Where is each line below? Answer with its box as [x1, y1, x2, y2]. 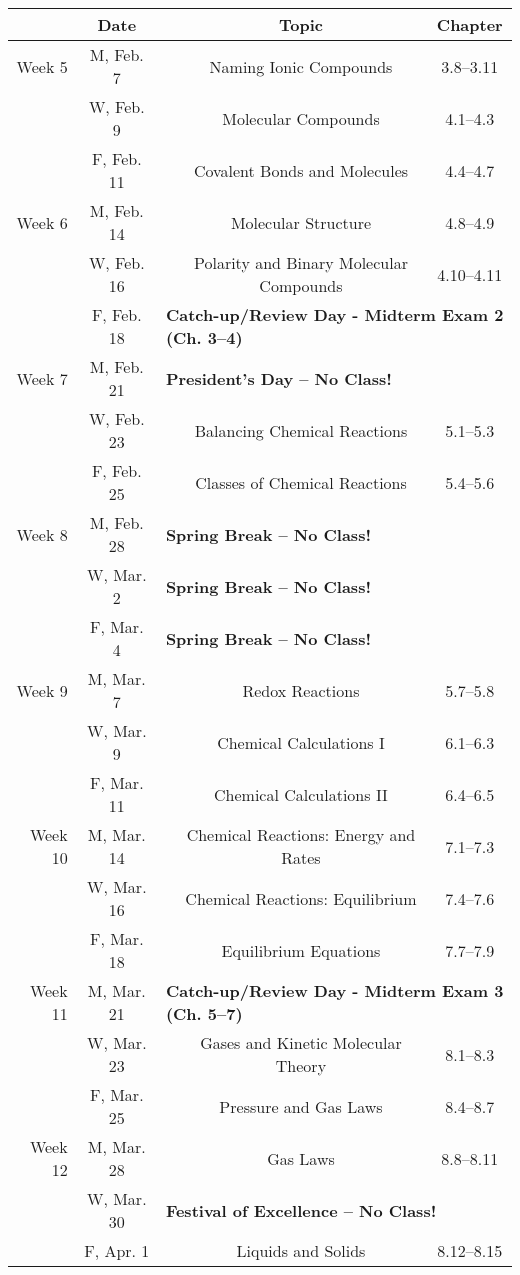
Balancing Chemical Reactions [194, 418, 408, 442]
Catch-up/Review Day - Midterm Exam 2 [165, 303, 504, 326]
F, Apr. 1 [84, 1239, 150, 1262]
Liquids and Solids [236, 1239, 366, 1262]
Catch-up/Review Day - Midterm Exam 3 [165, 979, 504, 1002]
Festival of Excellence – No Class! [165, 1198, 437, 1222]
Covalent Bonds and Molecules [193, 158, 409, 182]
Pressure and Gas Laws [219, 1094, 383, 1118]
